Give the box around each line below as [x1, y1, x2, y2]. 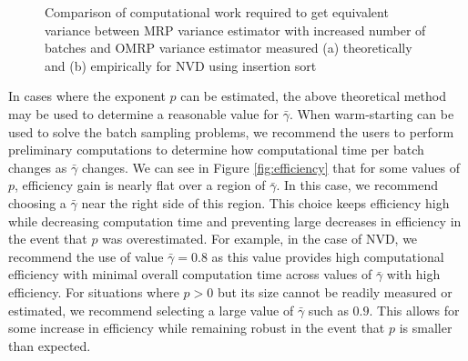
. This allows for [369, 300, 460, 319]
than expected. [8, 336, 91, 355]
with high [386, 265, 441, 284]
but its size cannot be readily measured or [217, 282, 453, 301]
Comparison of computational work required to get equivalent [45, 3, 389, 21]
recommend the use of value [8, 246, 164, 266]
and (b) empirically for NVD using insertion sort [45, 55, 317, 75]
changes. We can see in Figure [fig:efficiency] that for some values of [81, 157, 460, 176]
